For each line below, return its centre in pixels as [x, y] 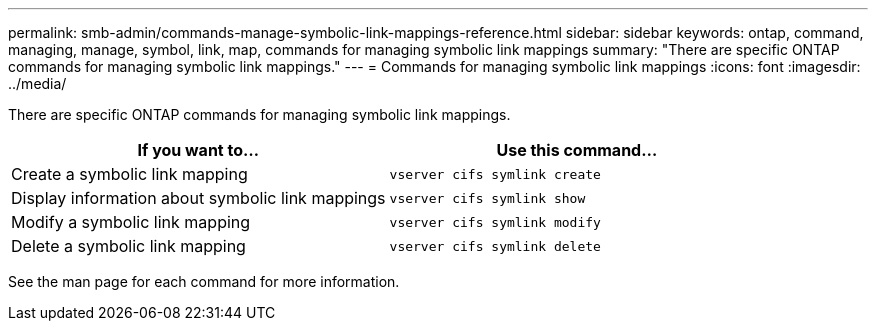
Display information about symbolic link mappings [198, 198]
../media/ [37, 83]
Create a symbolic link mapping [129, 174]
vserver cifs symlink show [487, 198]
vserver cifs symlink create [495, 174]
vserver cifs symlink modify [495, 222]
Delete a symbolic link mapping [128, 246]
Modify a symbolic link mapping [131, 222]
